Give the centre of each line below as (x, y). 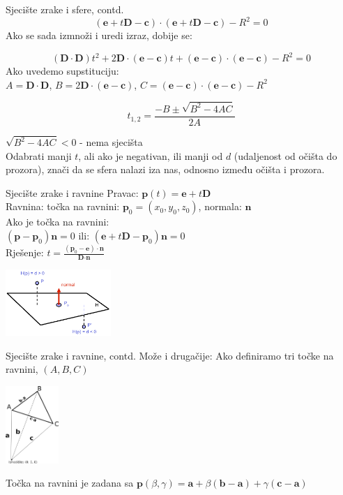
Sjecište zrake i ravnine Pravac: (72, 192)
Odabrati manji (39, 155)
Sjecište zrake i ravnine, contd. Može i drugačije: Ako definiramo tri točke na (170, 355)
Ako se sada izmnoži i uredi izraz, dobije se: (99, 35)
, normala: (220, 206)
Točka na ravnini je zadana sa (70, 483)
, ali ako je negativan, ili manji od (151, 155)
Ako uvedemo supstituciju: (62, 71)
